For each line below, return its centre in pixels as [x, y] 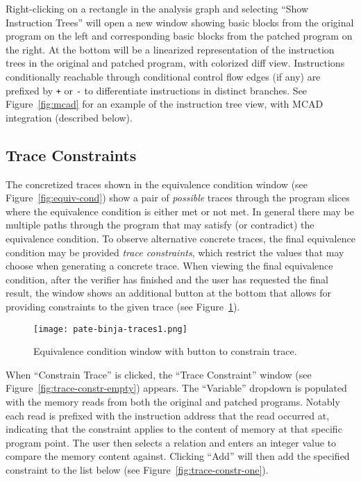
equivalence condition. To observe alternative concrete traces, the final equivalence [180, 238]
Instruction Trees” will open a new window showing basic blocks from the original [180, 22]
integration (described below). [69, 117]
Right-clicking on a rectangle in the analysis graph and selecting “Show [157, 8]
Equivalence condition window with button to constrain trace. [165, 351]
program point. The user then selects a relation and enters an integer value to [171, 442]
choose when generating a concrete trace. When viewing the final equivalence [169, 266]
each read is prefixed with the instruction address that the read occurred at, [168, 415]
